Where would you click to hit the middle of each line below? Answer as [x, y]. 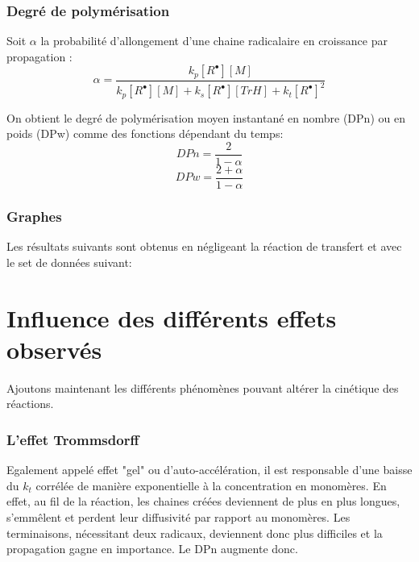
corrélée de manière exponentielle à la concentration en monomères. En [211, 485]
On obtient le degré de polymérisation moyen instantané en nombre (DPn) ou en [206, 117]
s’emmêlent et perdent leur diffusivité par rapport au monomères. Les [178, 516]
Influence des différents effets [172, 317]
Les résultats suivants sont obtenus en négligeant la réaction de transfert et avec [204, 246]
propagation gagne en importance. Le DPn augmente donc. [152, 549]
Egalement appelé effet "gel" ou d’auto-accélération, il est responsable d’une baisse [209, 470]
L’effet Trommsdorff [73, 439]
